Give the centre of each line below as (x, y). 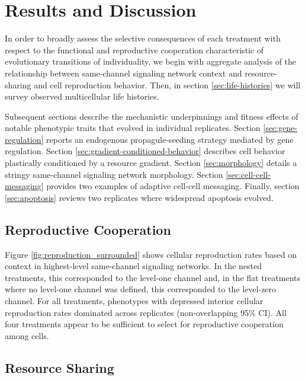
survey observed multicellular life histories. (82, 96)
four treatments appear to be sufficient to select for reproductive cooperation (144, 324)
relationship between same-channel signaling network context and (123, 73)
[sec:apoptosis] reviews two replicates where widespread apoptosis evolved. (139, 197)
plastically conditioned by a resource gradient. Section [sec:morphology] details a (151, 163)
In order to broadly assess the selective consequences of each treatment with (143, 38)
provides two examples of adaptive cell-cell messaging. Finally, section (173, 186)
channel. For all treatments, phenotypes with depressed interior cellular (134, 301)
